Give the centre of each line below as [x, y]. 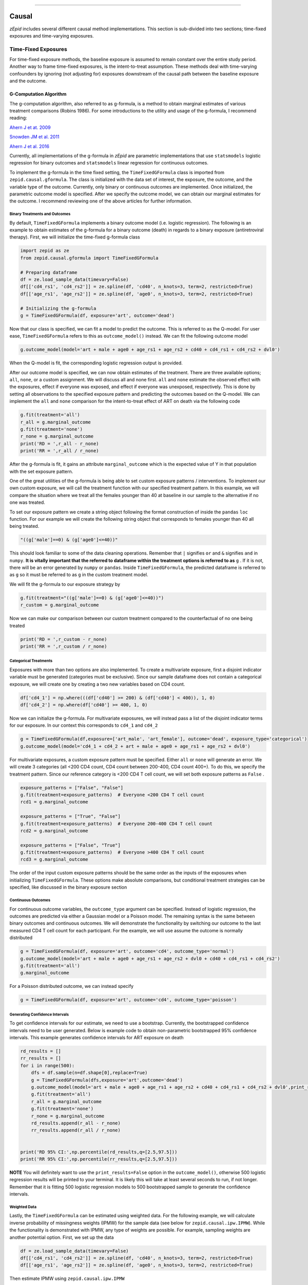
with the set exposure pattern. [41, 471]
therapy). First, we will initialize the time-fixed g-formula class [75, 237]
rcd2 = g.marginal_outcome [54, 831]
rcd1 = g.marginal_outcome [54, 802]
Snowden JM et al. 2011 [34, 137]
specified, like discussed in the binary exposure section [68, 887]
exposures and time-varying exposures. [52, 35]
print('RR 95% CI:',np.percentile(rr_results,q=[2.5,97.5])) [99, 1159]
